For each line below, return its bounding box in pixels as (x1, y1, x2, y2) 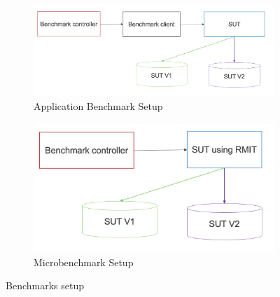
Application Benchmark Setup (34, 98, 163, 113)
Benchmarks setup (6, 278, 84, 293)
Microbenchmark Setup (34, 254, 134, 269)
